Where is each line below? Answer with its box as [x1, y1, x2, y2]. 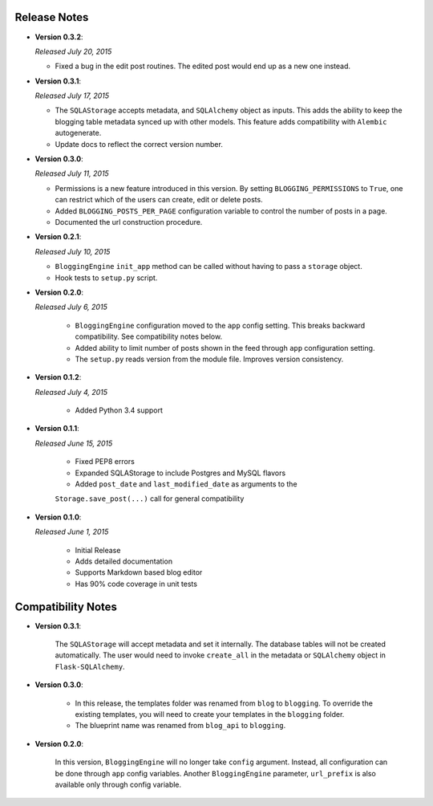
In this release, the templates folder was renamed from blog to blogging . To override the [75, 698, 373, 708]
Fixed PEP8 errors [75, 457, 136, 466]
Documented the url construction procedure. [55, 217, 203, 226]
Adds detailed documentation [75, 556, 172, 566]
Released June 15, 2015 [34, 438, 113, 448]
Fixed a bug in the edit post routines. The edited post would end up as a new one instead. [55, 61, 351, 71]
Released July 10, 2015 [34, 246, 111, 256]
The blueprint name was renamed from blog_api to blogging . [75, 721, 286, 731]
